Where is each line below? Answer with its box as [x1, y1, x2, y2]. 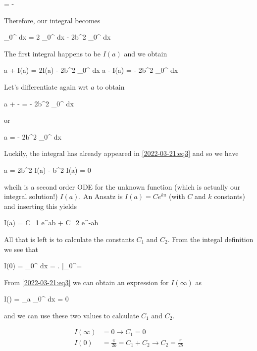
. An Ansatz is [79, 191, 123, 201]
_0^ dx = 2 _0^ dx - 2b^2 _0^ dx [4, 32, 111, 42]
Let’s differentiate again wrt [4, 81, 89, 92]
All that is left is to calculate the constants [4, 234, 134, 244]
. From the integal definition [167, 234, 254, 244]
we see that [4, 244, 38, 254]
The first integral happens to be [4, 48, 101, 58]
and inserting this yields [4, 201, 77, 211]
